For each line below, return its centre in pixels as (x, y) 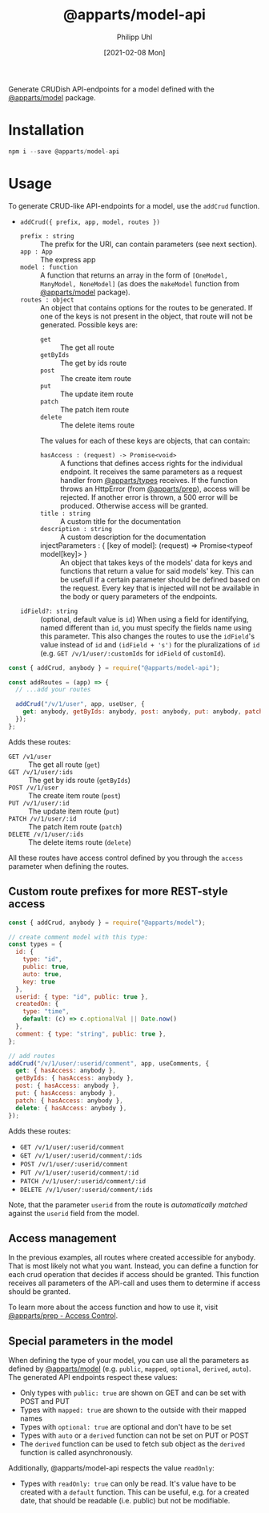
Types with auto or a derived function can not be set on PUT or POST (134, 1436)
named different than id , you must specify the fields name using (146, 627)
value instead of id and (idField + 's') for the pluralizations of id (150, 644)
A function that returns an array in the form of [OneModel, (134, 275)
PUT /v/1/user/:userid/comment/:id (79, 1173)
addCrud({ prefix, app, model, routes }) (90, 222)
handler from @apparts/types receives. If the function (149, 480)
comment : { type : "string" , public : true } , (91, 1034)
